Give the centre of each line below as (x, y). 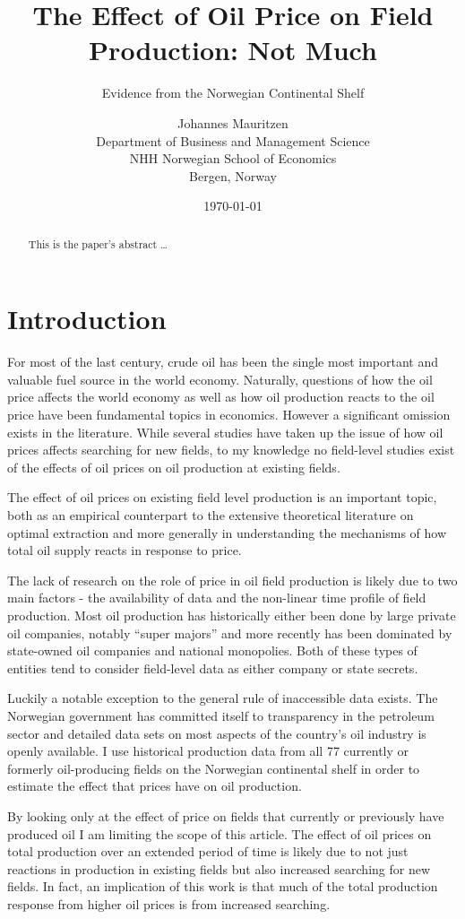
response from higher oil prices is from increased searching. (169, 903)
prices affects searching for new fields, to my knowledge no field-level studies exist (231, 450)
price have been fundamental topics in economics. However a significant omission (229, 415)
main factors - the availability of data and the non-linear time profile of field (217, 598)
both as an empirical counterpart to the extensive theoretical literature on (211, 515)
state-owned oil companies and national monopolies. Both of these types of (212, 650)
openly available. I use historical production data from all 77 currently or (208, 751)
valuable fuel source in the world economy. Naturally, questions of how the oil (220, 379)
